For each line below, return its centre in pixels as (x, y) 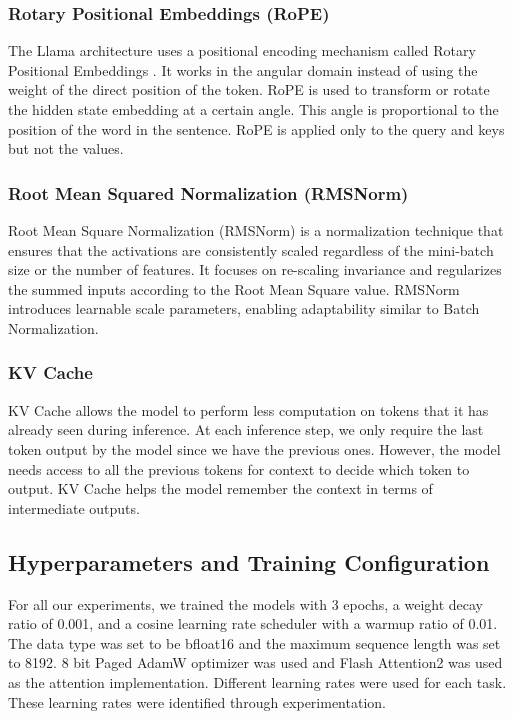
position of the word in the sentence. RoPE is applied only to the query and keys (256, 128)
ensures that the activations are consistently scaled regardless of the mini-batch (251, 249)
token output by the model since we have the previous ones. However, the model (254, 448)
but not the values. (66, 148)
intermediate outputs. (74, 507)
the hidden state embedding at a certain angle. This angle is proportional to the (253, 109)
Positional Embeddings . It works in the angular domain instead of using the (243, 69)
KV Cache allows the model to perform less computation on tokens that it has (248, 409)
